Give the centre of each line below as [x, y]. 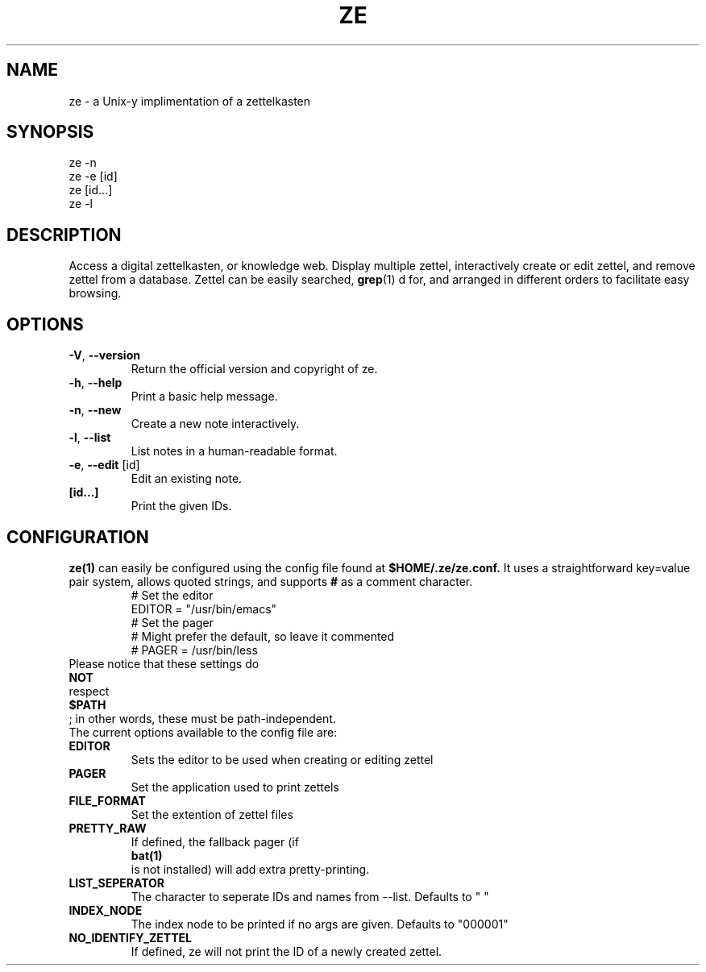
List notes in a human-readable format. [234, 451]
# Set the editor [172, 595]
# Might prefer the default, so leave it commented [263, 636]
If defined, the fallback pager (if [215, 841]
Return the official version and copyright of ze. [254, 369]
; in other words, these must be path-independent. [202, 718]
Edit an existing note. [187, 479]
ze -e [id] [93, 177]
